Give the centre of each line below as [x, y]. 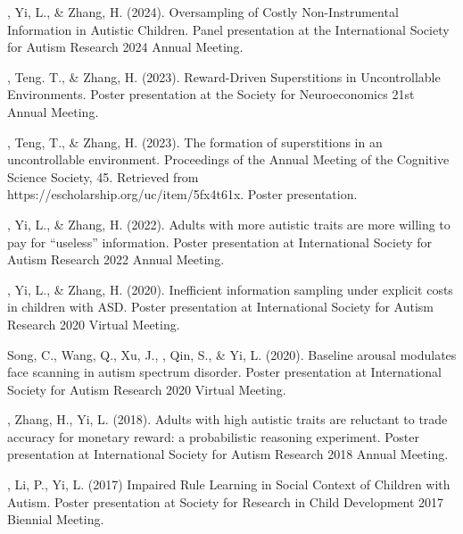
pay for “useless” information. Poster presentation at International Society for [220, 242]
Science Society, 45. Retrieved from [103, 176]
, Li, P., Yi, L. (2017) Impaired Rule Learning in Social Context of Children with [229, 484]
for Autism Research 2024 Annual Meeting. [125, 47]
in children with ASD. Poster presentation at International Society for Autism [221, 307]
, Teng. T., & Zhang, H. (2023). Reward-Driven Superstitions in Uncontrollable [224, 76]
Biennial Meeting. [56, 519]
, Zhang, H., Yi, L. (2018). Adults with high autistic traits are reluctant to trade [227, 419]
